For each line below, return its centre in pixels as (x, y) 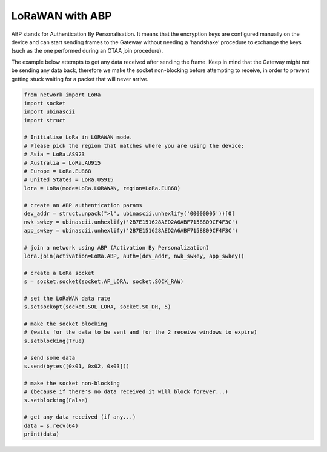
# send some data (50, 358)
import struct (45, 120)
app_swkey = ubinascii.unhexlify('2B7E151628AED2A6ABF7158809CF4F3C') (131, 231)
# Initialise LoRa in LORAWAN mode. (78, 137)
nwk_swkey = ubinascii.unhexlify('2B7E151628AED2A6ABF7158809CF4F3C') (131, 222)
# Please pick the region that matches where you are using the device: (134, 146)
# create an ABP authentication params (83, 205)
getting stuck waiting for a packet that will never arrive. (80, 79)
